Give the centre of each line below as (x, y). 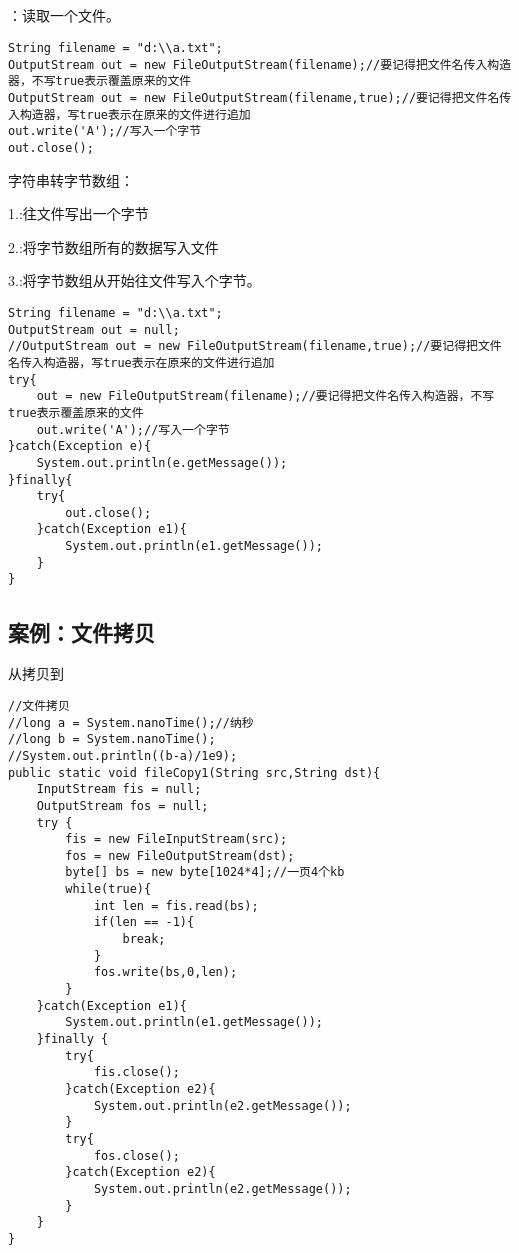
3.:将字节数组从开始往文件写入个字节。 (134, 280)
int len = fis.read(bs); (176, 905)
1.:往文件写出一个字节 (78, 213)
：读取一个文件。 (64, 15)
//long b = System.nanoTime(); (112, 739)
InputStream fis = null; (119, 789)
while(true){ (108, 889)
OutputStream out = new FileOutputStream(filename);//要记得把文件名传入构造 (260, 64)
